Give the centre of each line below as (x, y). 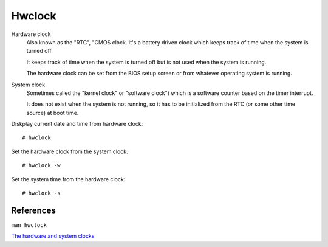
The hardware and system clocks (53, 236)
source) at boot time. (53, 113)
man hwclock (29, 225)
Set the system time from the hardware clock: (68, 179)
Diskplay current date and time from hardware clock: (77, 124)
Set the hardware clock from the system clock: (70, 151)
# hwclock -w (41, 165)
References (33, 210)
